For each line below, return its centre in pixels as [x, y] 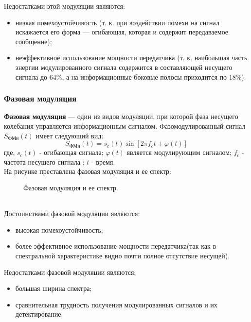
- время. [103, 161]
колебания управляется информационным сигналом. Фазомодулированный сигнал [125, 126]
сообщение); [34, 41]
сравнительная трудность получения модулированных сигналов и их [116, 304]
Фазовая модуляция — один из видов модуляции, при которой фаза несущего [121, 116]
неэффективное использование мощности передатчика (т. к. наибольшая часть [131, 58]
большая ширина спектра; [54, 288]
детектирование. [39, 314]
